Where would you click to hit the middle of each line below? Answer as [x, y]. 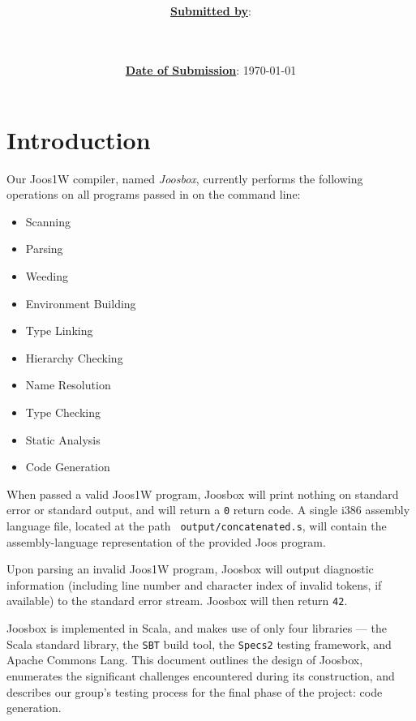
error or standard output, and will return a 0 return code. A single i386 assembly [208, 510]
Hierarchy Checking [74, 357]
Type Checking [63, 412]
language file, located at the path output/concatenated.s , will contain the [197, 526]
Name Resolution [68, 385]
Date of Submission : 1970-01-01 [211, 70]
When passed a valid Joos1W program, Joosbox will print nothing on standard [203, 494]
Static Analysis [63, 439]
